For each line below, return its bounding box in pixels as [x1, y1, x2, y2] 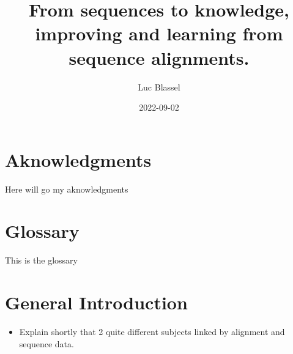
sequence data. [19, 337, 74, 350]
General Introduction [5, 290, 188, 315]
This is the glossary [5, 254, 78, 267]
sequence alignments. [69, 45, 250, 70]
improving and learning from [35, 21, 283, 46]
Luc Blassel [138, 80, 180, 93]
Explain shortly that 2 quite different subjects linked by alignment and [19, 325, 285, 338]
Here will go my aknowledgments [5, 182, 128, 195]
